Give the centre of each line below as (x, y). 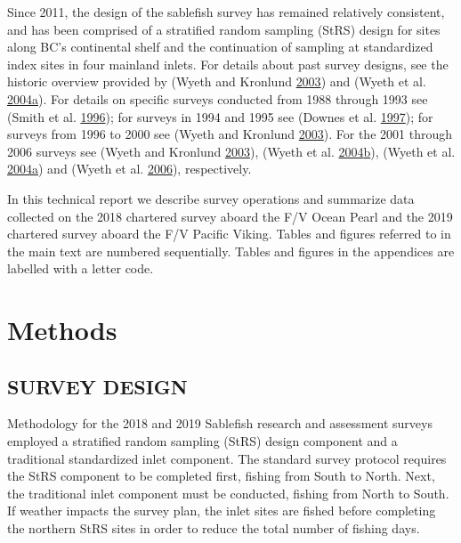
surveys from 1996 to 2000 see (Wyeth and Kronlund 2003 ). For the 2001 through (230, 134)
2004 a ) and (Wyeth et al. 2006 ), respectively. (129, 169)
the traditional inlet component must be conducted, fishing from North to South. (228, 493)
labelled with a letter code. (81, 268)
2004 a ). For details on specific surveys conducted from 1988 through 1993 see (218, 98)
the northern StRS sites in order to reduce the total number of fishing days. (214, 528)
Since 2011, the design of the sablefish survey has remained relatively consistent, (226, 12)
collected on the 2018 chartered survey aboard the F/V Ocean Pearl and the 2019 (230, 216)
